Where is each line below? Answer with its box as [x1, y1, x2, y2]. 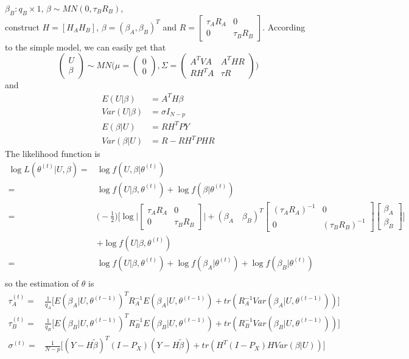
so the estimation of [5, 276, 79, 289]
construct [5, 20, 40, 33]
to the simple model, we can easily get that [5, 40, 166, 53]
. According [262, 20, 306, 33]
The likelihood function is [5, 147, 100, 160]
